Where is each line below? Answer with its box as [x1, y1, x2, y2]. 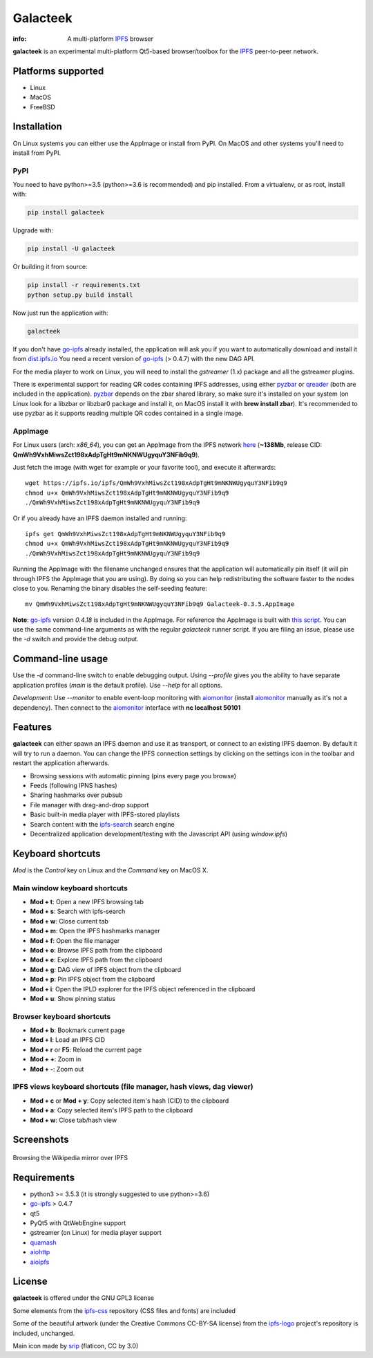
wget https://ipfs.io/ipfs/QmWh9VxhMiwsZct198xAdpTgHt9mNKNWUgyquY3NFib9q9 [25, 479, 287, 487]
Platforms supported [12, 65, 104, 77]
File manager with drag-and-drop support [30, 800, 149, 809]
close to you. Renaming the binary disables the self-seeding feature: [12, 584, 207, 592]
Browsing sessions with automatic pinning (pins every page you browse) [30, 771, 237, 780]
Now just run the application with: [12, 309, 108, 317]
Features [12, 722, 52, 733]
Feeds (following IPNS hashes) [30, 782, 117, 789]
